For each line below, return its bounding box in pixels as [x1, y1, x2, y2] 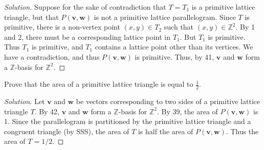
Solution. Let [4, 95, 45, 106]
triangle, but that [4, 11, 59, 22]
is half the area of [138, 126, 193, 136]
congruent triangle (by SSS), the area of [4, 126, 129, 136]
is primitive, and [32, 41, 83, 52]
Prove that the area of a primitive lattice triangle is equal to [4, 79, 193, 89]
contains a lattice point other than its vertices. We [95, 41, 253, 52]
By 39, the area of [161, 106, 218, 116]
